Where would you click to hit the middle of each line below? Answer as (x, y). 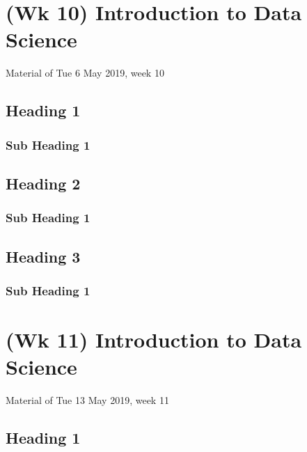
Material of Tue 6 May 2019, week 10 (85, 73)
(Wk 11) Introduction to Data (154, 339)
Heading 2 (43, 183)
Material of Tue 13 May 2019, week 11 (87, 400)
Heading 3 (43, 256)
